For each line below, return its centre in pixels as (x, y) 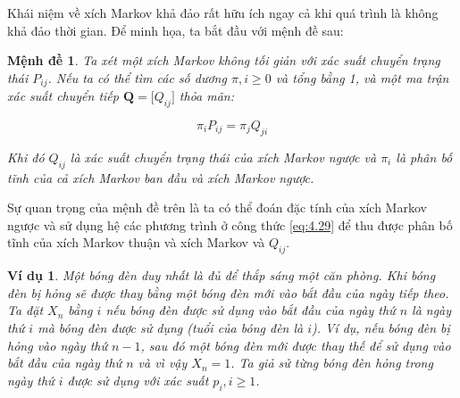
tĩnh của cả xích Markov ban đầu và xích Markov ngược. (161, 177)
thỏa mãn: (207, 96)
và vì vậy (163, 363)
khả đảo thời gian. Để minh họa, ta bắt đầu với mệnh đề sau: (176, 30)
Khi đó (26, 157)
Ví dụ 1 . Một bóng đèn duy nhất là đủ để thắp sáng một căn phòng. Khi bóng (222, 275)
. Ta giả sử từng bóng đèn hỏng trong (332, 363)
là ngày (432, 310)
